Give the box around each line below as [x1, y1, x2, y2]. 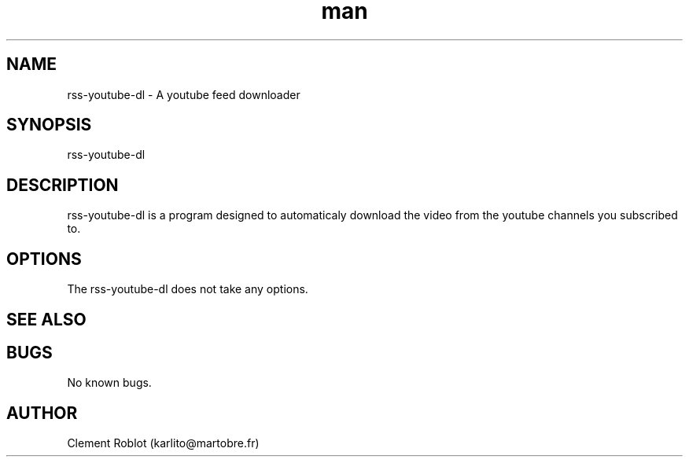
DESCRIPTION [6, 175, 119, 195]
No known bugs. [67, 376, 152, 390]
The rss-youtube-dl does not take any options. [67, 282, 308, 296]
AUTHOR [6, 402, 78, 423]
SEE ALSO [6, 309, 87, 329]
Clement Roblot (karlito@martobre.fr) [67, 436, 260, 450]
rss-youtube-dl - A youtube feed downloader [67, 87, 300, 101]
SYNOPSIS [6, 115, 92, 135]
